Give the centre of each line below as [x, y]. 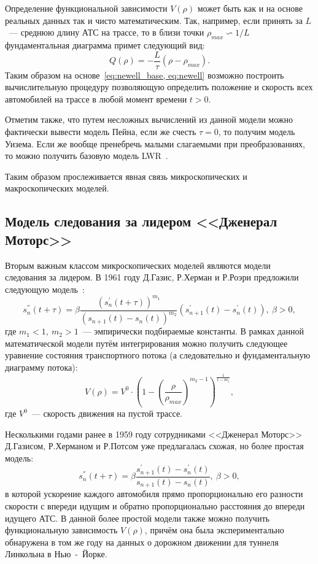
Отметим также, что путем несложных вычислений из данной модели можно [149, 119]
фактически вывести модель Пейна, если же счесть [101, 132]
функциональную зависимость [61, 530]
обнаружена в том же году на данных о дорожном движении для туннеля [142, 542]
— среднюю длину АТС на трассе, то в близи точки [107, 32]
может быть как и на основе [250, 8]
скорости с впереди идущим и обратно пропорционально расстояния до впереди [155, 506]
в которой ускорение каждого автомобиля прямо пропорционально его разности [154, 494]
